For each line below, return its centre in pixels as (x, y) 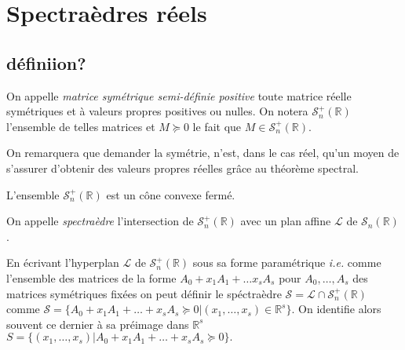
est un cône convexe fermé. (171, 194)
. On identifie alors (336, 309)
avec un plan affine (286, 221)
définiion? (46, 62)
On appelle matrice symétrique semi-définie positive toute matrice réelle (179, 95)
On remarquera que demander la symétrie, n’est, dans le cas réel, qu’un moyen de (203, 153)
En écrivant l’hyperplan (63, 262)
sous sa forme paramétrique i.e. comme (287, 262)
